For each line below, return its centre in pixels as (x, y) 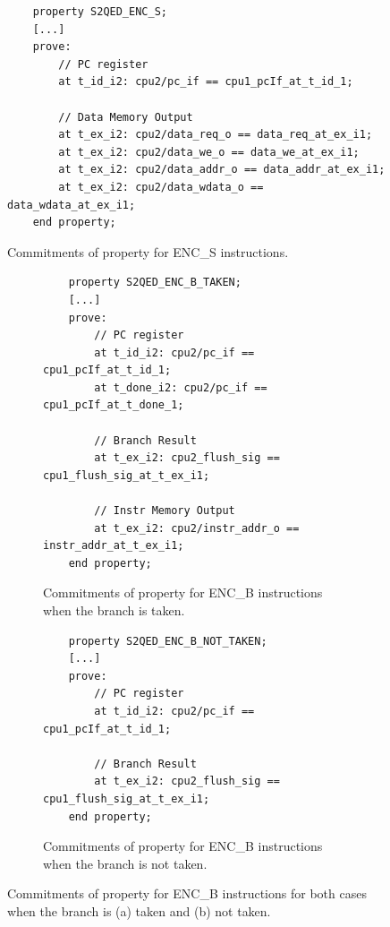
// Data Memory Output (126, 117)
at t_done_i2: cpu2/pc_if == (181, 387)
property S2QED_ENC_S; (100, 12)
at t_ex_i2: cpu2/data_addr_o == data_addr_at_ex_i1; (222, 170)
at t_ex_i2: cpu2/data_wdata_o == (161, 187)
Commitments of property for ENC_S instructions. (148, 251)
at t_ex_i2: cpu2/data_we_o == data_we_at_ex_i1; (209, 152)
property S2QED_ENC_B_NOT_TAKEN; (168, 641)
